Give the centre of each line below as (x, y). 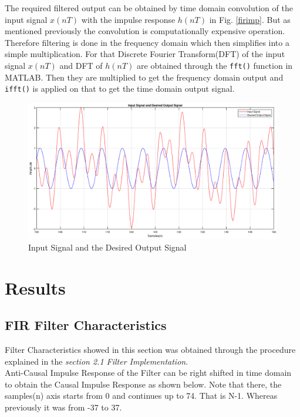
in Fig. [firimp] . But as (250, 19)
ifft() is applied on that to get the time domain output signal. (120, 89)
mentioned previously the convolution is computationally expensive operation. (145, 31)
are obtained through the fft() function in (215, 65)
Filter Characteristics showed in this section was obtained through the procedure (150, 350)
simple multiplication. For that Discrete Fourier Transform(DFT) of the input (145, 54)
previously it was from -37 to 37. (63, 407)
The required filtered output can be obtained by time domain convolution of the (149, 8)
